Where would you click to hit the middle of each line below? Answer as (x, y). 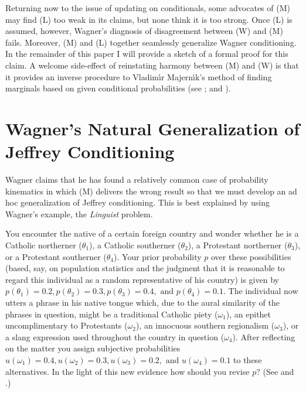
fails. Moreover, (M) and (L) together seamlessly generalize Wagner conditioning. (151, 42)
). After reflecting (264, 336)
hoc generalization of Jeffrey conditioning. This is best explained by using (137, 202)
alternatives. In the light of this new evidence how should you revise (127, 371)
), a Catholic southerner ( (135, 245)
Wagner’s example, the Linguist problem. (79, 213)
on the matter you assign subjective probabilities (93, 348)
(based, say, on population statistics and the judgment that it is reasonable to (145, 268)
